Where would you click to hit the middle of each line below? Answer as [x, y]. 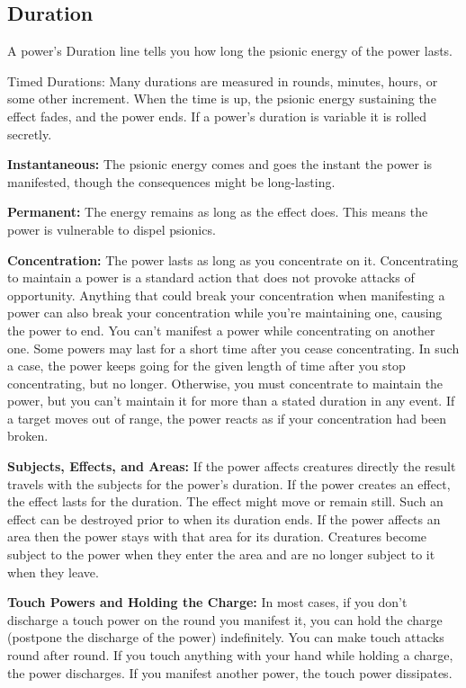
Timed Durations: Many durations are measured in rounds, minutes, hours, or [223, 80]
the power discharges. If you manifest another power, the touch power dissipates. [230, 672]
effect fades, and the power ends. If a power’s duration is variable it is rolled [217, 116]
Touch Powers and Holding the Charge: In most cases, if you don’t [207, 602]
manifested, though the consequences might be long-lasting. [171, 181]
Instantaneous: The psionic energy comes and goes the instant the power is [220, 164]
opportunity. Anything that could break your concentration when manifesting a [226, 295]
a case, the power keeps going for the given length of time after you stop [206, 366]
